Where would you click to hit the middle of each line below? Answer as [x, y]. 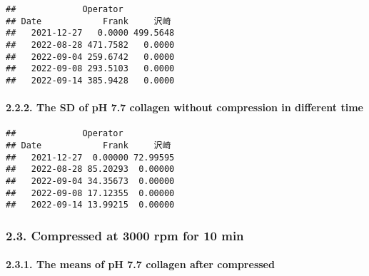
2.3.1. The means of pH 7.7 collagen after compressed [140, 264]
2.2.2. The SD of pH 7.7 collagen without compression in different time [184, 107]
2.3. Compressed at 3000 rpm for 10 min [125, 235]
